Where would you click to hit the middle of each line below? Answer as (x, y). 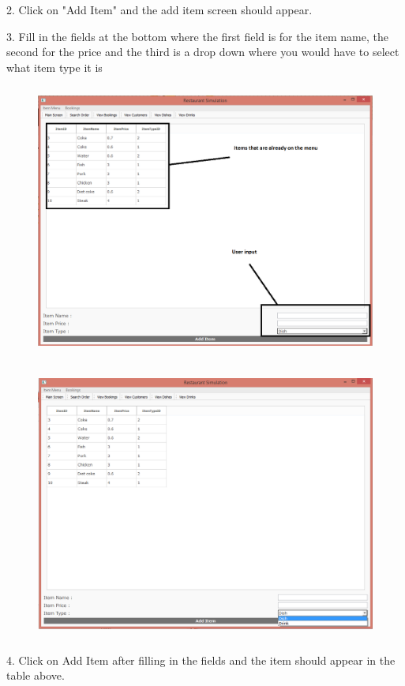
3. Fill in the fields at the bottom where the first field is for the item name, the (197, 36)
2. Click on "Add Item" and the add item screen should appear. (159, 9)
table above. (36, 675)
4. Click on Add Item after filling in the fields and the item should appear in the (201, 660)
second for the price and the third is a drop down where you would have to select (203, 52)
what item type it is (54, 67)
